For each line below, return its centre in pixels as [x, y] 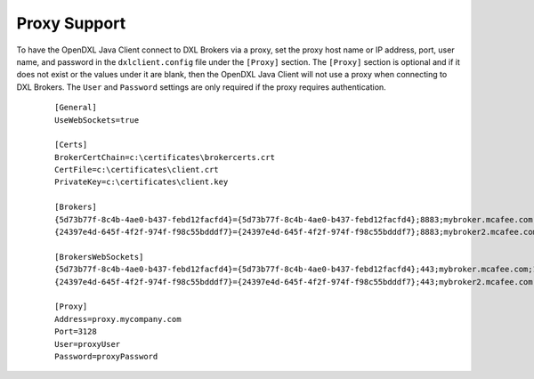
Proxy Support [71, 23]
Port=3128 [76, 332]
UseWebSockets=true [97, 120]
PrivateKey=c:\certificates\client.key [142, 182]
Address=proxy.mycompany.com [118, 319]
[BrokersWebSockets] [99, 257]
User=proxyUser [88, 344]
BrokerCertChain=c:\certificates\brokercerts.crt [165, 157]
